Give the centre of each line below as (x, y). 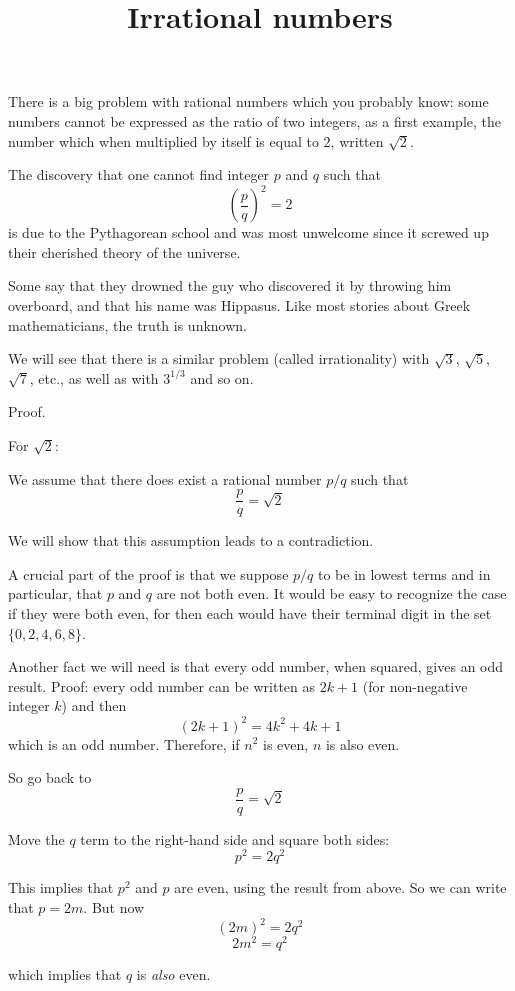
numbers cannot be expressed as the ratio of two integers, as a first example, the (255, 120)
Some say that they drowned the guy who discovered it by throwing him (230, 285)
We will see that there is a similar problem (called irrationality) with (219, 358)
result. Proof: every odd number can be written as (162, 685)
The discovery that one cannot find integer (139, 174)
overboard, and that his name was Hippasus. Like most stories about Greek (239, 305)
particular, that (55, 593)
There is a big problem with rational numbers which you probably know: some (248, 101)
